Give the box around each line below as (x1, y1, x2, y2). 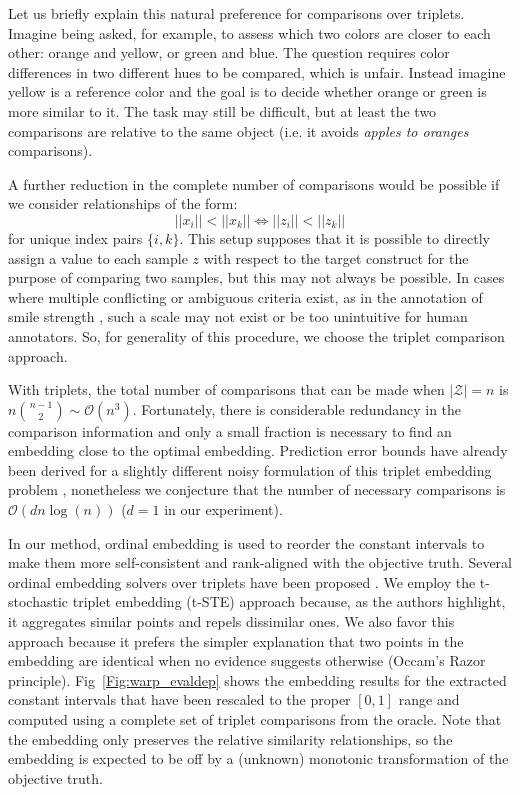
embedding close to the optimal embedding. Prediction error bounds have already (8, 440, 508, 461)
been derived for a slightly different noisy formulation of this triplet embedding (8, 459, 492, 480)
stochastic (8, 591, 69, 612)
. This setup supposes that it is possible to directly (179, 227, 490, 248)
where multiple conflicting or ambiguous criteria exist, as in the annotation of (8, 286, 483, 307)
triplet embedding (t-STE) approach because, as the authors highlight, (72, 591, 506, 612)
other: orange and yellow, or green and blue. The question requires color (8, 42, 450, 63)
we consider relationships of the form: (8, 193, 238, 214)
